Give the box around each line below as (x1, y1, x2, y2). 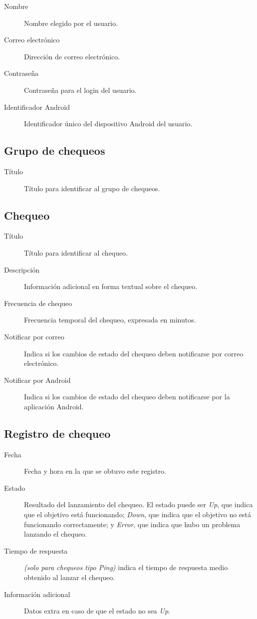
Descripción (4, 264, 40, 275)
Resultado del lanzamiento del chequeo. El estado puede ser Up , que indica (24, 499, 253, 510)
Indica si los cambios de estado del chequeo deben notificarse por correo (24, 348, 244, 358)
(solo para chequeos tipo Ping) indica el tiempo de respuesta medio (24, 562, 228, 573)
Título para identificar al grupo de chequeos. (24, 183, 160, 193)
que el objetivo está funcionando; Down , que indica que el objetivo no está (24, 509, 252, 520)
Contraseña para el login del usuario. (24, 84, 137, 95)
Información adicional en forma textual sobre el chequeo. (24, 281, 198, 292)
